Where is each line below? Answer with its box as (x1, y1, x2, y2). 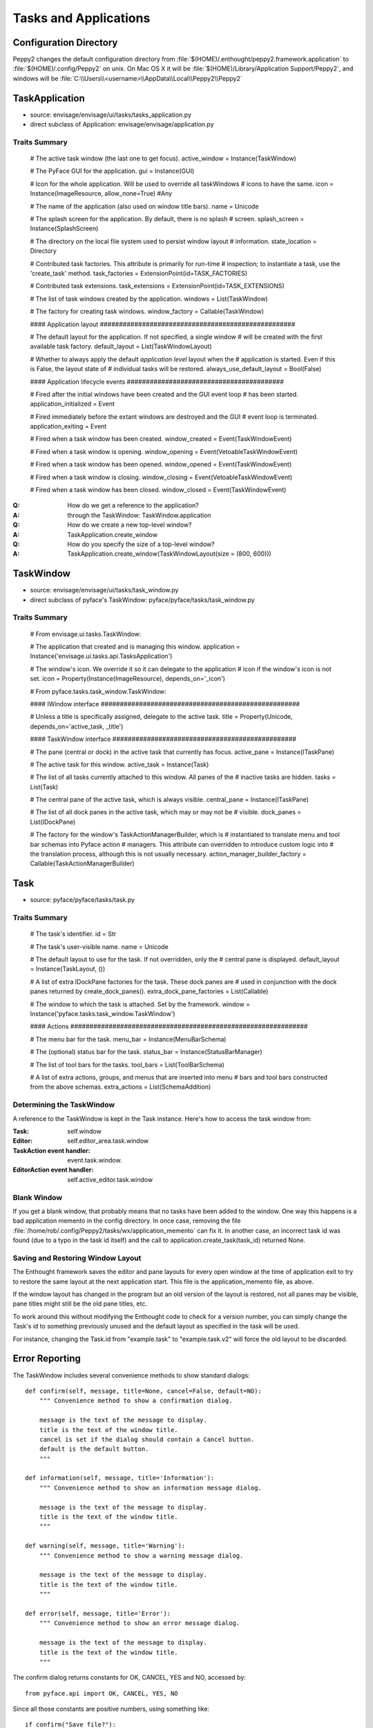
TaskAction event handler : (12, 1146, 90, 1154)
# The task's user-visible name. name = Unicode (30, 942, 169, 950)
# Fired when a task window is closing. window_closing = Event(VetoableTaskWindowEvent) (30, 473, 293, 481)
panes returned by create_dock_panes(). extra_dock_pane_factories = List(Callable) (30, 987, 269, 995)
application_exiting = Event (30, 422, 107, 431)
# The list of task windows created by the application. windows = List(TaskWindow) (30, 294, 269, 303)
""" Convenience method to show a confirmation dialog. (39, 1397, 233, 1405)
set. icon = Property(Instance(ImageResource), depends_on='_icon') (30, 675, 226, 683)
